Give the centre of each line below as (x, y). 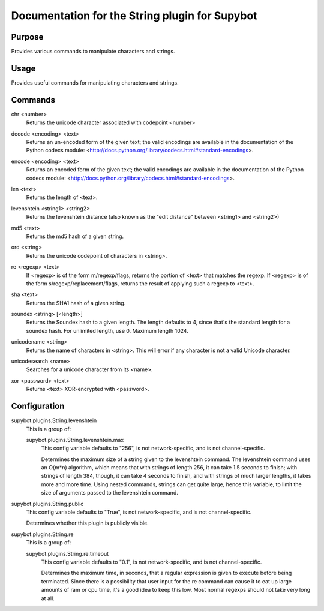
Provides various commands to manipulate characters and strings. (93, 52)
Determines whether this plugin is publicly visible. (88, 523)
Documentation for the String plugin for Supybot (134, 16)
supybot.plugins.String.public (47, 504)
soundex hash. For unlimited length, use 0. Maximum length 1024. (107, 330)
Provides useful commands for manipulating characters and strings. (95, 82)
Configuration (38, 406)
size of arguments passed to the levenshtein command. (109, 493)
